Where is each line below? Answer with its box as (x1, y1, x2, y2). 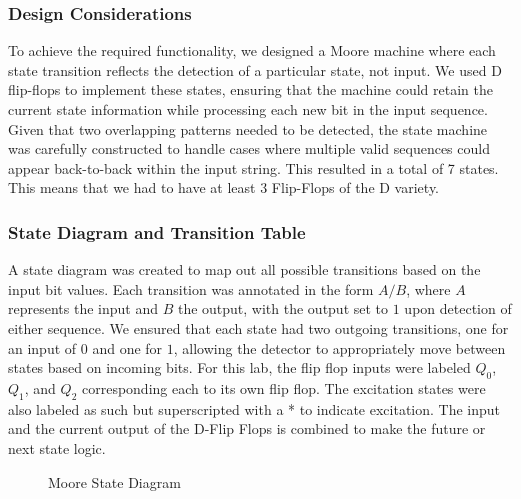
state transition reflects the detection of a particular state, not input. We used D (8, 59, 502, 80)
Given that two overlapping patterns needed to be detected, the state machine (8, 118, 488, 139)
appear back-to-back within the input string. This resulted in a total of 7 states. (8, 157, 499, 178)
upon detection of (404, 298, 512, 319)
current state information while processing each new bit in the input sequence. (8, 99, 488, 119)
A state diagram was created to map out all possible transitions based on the (8, 259, 481, 280)
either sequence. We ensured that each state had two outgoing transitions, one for (8, 317, 509, 338)
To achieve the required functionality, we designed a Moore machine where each (8, 40, 496, 61)
